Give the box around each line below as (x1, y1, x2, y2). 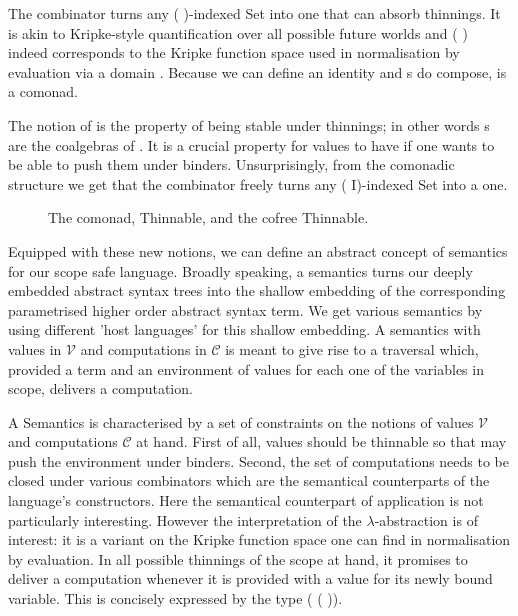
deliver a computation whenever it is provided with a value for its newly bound (8, 568, 493, 589)
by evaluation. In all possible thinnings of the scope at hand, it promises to (8, 548, 468, 569)
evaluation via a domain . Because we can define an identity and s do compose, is (8, 61, 507, 82)
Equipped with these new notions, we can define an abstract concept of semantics (8, 240, 508, 261)
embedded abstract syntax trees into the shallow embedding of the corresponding (8, 280, 506, 301)
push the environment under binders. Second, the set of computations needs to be (8, 450, 510, 471)
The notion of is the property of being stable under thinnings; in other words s (8, 114, 490, 135)
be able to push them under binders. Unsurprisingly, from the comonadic (8, 154, 455, 175)
